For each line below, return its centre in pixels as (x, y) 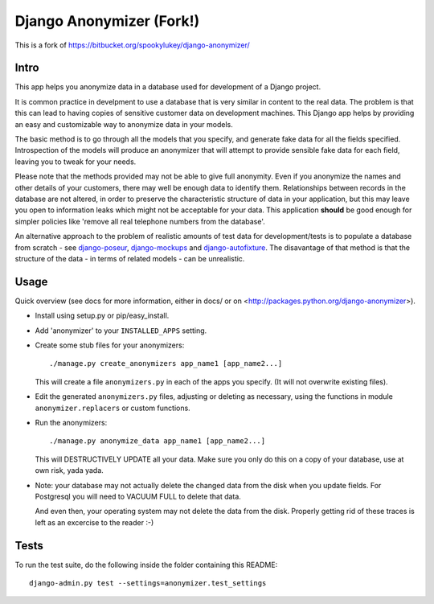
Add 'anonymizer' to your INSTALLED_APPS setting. (121, 331)
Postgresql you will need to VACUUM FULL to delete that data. (138, 496)
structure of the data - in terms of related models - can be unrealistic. (130, 258)
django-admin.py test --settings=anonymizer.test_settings (148, 583)
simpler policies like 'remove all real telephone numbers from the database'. (140, 221)
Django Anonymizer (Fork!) (107, 21)
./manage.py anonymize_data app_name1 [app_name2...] (157, 441)
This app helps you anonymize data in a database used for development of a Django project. (168, 87)
